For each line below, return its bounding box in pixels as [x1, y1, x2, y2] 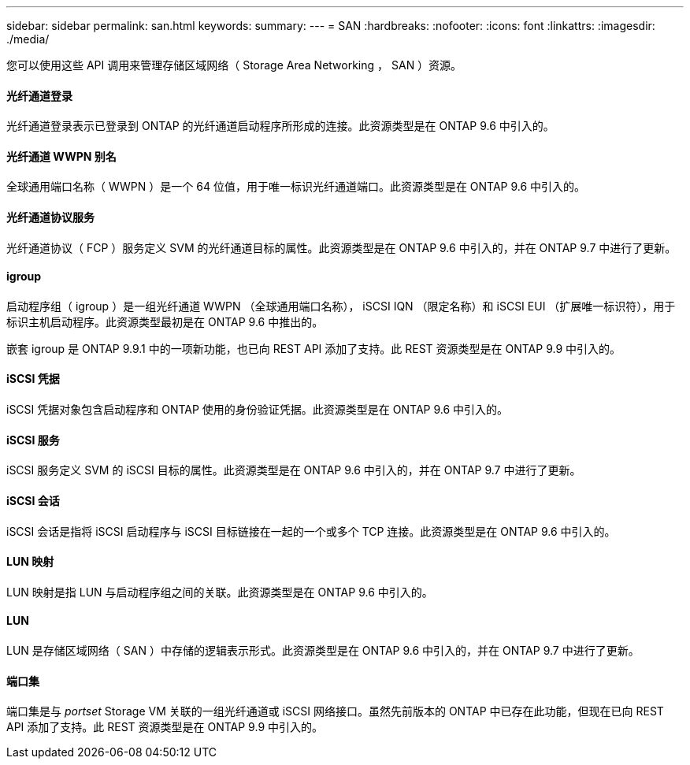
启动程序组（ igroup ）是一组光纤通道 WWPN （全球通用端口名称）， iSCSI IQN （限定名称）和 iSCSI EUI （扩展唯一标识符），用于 [6, 299, 676, 313]
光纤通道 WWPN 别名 [6, 149, 117, 163]
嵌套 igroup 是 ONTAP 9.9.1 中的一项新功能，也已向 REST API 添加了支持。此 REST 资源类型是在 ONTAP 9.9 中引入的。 [6, 341, 621, 355]
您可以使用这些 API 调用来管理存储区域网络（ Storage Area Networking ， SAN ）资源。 [6, 58, 462, 72]
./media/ [6, 32, 50, 46]
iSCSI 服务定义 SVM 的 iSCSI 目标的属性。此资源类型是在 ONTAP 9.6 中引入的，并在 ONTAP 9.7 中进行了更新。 [6, 463, 581, 477]
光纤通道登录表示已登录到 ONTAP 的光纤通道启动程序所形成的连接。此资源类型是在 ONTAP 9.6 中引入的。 [6, 119, 555, 133]
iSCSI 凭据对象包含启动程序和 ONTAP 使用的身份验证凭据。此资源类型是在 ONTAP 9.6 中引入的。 [6, 403, 509, 417]
